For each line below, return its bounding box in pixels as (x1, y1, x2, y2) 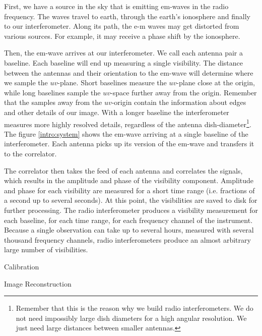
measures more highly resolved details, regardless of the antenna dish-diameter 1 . (4, 117, 251, 129)
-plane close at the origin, (176, 77, 255, 88)
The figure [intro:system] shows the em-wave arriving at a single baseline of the (4, 128, 248, 139)
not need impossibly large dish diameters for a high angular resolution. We (16, 312, 247, 323)
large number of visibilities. (4, 244, 88, 255)
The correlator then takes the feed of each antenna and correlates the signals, (4, 165, 243, 176)
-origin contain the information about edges (111, 97, 246, 107)
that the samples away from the (4, 97, 102, 107)
